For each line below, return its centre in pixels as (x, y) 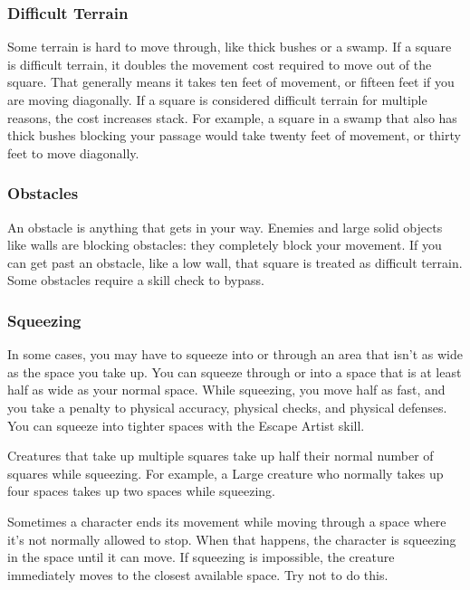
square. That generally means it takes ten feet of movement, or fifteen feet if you (231, 82)
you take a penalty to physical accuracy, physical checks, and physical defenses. (227, 407)
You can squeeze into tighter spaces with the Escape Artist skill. (186, 425)
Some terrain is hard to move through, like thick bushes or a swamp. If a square (230, 47)
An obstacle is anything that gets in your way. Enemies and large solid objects (225, 227)
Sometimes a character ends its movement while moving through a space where (227, 521)
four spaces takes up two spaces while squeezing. (142, 491)
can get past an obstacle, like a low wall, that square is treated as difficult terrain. (235, 262)
